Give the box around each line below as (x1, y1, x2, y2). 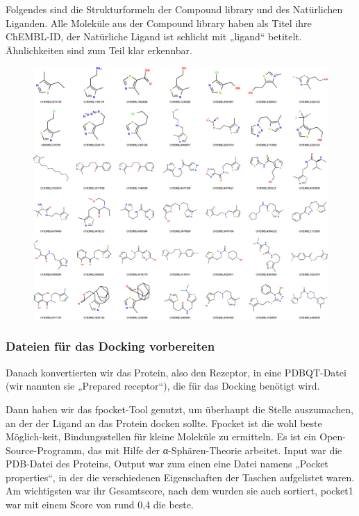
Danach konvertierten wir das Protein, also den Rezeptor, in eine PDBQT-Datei (6, 365, 347, 379)
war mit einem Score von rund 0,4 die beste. (6, 497, 194, 512)
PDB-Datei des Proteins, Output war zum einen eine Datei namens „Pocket (6, 456, 328, 471)
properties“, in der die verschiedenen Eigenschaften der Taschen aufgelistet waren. (6, 469, 355, 484)
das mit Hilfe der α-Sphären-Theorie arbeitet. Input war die (87, 442, 342, 457)
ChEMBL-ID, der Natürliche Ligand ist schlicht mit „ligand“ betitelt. (6, 29, 302, 44)
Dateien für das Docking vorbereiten (6, 338, 215, 355)
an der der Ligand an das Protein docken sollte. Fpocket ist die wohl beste (6, 415, 322, 430)
